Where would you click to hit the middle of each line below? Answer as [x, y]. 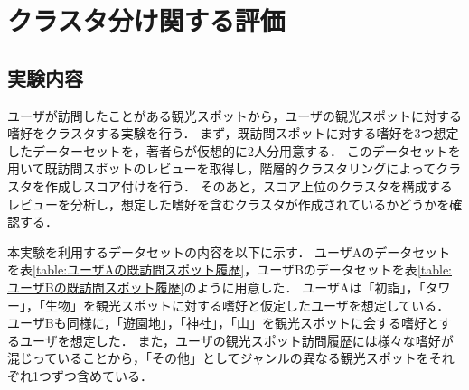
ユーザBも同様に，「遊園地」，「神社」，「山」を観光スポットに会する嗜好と [223, 323]
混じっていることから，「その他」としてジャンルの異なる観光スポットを [218, 358]
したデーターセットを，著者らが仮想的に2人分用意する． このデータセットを [234, 150]
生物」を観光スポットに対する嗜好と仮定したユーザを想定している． [247, 305]
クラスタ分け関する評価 [146, 20]
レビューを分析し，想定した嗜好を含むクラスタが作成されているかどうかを [229, 204]
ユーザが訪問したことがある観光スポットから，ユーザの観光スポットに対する [235, 115]
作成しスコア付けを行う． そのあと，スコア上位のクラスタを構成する [249, 186]
